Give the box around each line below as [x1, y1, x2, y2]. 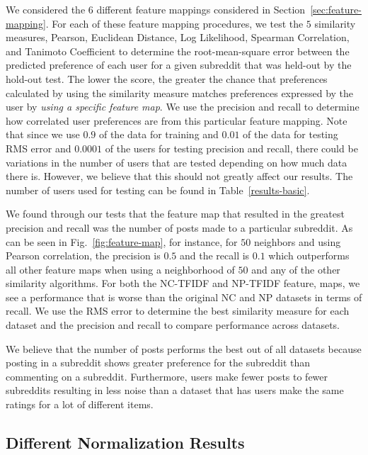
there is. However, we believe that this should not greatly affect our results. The [6, 169, 353, 184]
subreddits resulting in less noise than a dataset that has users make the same [6, 383, 344, 398]
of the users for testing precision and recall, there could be [105, 140, 358, 155]
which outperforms [268, 248, 350, 263]
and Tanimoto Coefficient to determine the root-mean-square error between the [6, 43, 350, 58]
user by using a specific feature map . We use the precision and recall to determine [6, 99, 360, 114]
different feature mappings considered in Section [96, 2, 306, 16]
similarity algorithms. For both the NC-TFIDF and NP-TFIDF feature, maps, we [6, 276, 360, 291]
